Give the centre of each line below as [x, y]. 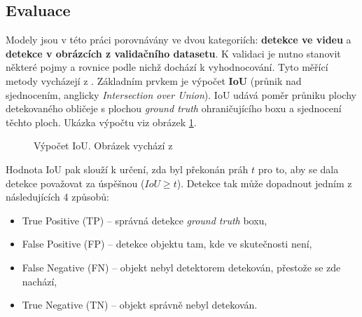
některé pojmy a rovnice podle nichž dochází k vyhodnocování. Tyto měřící [167, 67]
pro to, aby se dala [298, 169]
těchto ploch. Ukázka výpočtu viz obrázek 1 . [101, 122]
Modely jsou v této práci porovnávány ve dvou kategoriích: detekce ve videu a [179, 40]
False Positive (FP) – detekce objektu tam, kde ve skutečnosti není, [167, 244]
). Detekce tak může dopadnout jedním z [264, 183]
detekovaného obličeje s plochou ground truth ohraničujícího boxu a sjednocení [174, 108]
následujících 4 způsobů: [57, 197]
